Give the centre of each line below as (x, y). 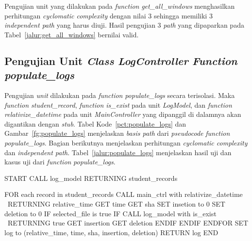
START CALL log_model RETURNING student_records (91, 178)
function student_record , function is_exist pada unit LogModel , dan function (118, 104)
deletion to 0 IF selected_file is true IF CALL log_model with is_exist (110, 213)
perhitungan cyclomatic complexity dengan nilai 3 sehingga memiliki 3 (109, 15)
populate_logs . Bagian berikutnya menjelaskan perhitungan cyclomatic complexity (126, 142)
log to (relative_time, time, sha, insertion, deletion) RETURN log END (111, 232)
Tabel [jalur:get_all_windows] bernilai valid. (72, 34)
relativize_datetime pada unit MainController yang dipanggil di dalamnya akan (123, 114)
